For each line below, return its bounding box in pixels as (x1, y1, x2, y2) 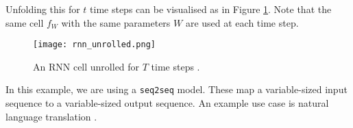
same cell (5, 15, 44, 29)
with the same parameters (61, 15, 171, 29)
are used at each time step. (185, 15, 299, 29)
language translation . (5, 109, 97, 123)
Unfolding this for (5, 2, 80, 16)
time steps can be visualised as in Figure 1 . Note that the (90, 2, 332, 16)
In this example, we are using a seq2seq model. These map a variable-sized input (5, 82, 348, 97)
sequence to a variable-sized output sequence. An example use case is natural (5, 96, 329, 110)
